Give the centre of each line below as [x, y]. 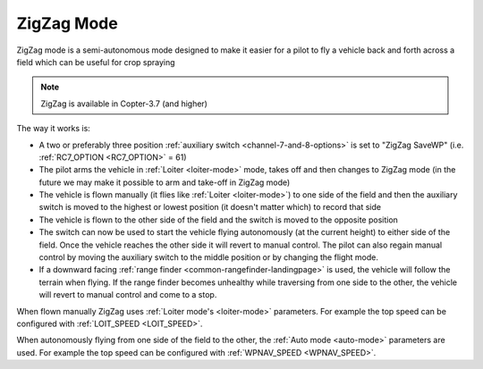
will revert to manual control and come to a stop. [128, 295]
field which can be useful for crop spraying [96, 62]
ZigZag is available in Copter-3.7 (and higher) [124, 104]
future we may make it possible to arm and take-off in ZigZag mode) [165, 182]
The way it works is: [54, 129]
